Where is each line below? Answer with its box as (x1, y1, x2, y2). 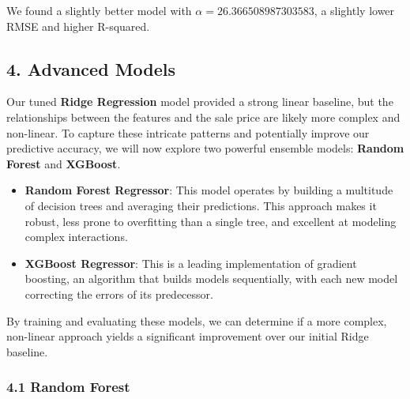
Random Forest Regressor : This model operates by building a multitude (24, 182, 393, 198)
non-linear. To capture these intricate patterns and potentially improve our (6, 124, 370, 141)
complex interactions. (24, 228, 128, 245)
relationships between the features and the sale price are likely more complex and (6, 108, 401, 125)
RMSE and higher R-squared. (6, 17, 150, 34)
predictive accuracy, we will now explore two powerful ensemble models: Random (6, 140, 404, 156)
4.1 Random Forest (6, 377, 130, 397)
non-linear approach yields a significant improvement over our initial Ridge (6, 328, 369, 344)
